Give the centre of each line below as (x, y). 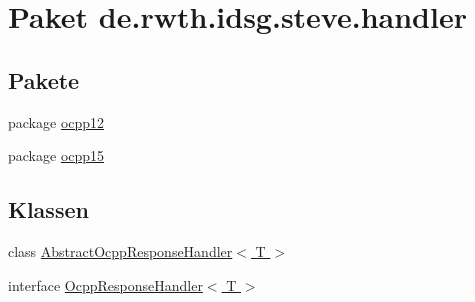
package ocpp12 (56, 121)
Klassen (48, 209)
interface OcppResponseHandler (105, 284)
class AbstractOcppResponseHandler (120, 250)
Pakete (44, 79)
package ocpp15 (56, 155)
